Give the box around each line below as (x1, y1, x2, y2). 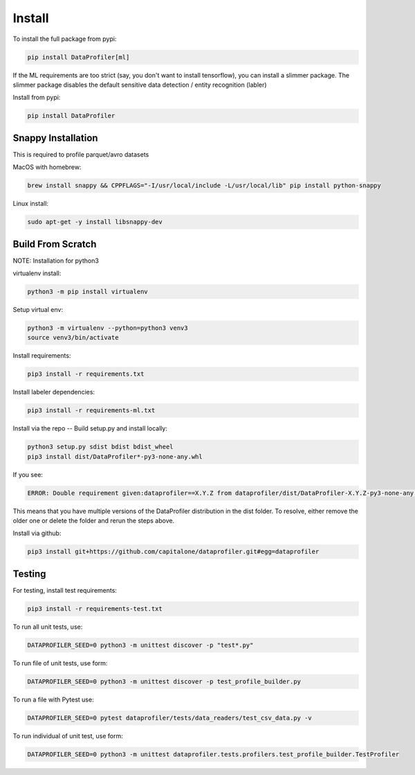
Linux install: (12, 200, 48, 208)
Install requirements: (12, 351, 71, 360)
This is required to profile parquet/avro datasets (12, 150, 149, 159)
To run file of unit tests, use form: (12, 659, 108, 667)
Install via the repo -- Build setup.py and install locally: (12, 424, 167, 433)
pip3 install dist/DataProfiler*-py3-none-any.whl (27, 453, 203, 460)
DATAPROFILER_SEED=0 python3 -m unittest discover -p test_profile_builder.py (27, 677, 301, 686)
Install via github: (12, 529, 62, 537)
